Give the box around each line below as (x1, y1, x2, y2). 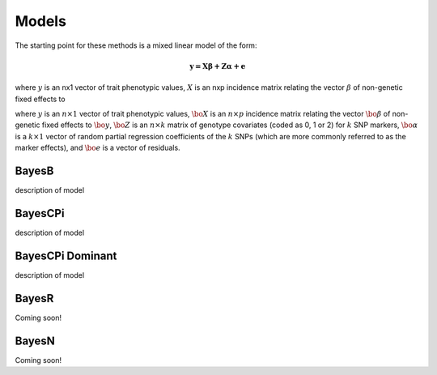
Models (15, 12, 66, 30)
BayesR (15, 292, 54, 305)
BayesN (15, 334, 56, 347)
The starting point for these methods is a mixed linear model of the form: (15, 40, 257, 50)
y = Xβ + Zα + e (189, 62, 246, 70)
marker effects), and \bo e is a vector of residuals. (15, 143, 181, 153)
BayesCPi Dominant (15, 249, 117, 262)
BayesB (15, 164, 54, 177)
